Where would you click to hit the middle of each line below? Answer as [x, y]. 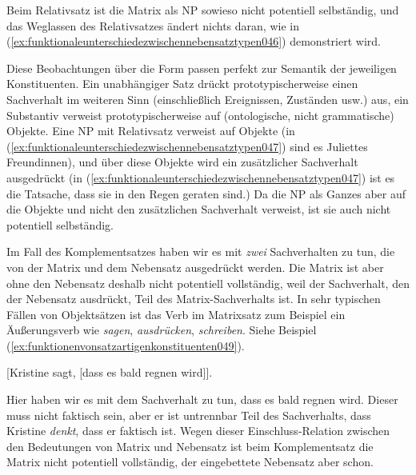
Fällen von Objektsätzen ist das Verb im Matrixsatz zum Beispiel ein [176, 314]
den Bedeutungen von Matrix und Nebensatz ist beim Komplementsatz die [190, 446]
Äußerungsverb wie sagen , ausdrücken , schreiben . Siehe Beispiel [162, 330]
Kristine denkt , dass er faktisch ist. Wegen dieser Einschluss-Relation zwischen [198, 431]
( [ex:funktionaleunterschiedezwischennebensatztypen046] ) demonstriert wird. [194, 41]
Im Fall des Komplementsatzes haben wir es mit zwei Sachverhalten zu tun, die [201, 251]
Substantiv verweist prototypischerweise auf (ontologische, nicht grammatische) [200, 115]
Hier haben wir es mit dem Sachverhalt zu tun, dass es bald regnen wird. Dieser [202, 399]
